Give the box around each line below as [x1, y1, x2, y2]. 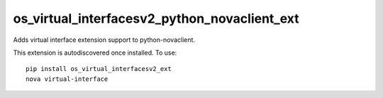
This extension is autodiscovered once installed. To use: [13, 48, 177, 57]
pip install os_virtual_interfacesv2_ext [26, 65, 172, 73]
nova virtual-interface [26, 75, 109, 83]
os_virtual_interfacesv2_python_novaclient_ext [13, 11, 299, 26]
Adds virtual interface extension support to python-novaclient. [13, 36, 195, 44]
